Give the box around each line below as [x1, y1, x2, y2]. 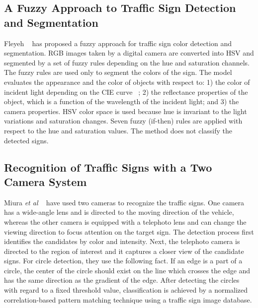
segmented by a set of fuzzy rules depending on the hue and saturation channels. [4, 57, 250, 67]
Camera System [4, 174, 87, 189]
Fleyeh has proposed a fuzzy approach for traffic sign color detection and [4, 38, 232, 48]
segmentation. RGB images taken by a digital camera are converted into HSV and [4, 48, 254, 58]
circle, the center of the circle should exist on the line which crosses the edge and [4, 265, 251, 275]
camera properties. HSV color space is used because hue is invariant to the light [4, 106, 247, 116]
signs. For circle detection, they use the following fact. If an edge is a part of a [4, 255, 243, 266]
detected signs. [4, 135, 49, 145]
